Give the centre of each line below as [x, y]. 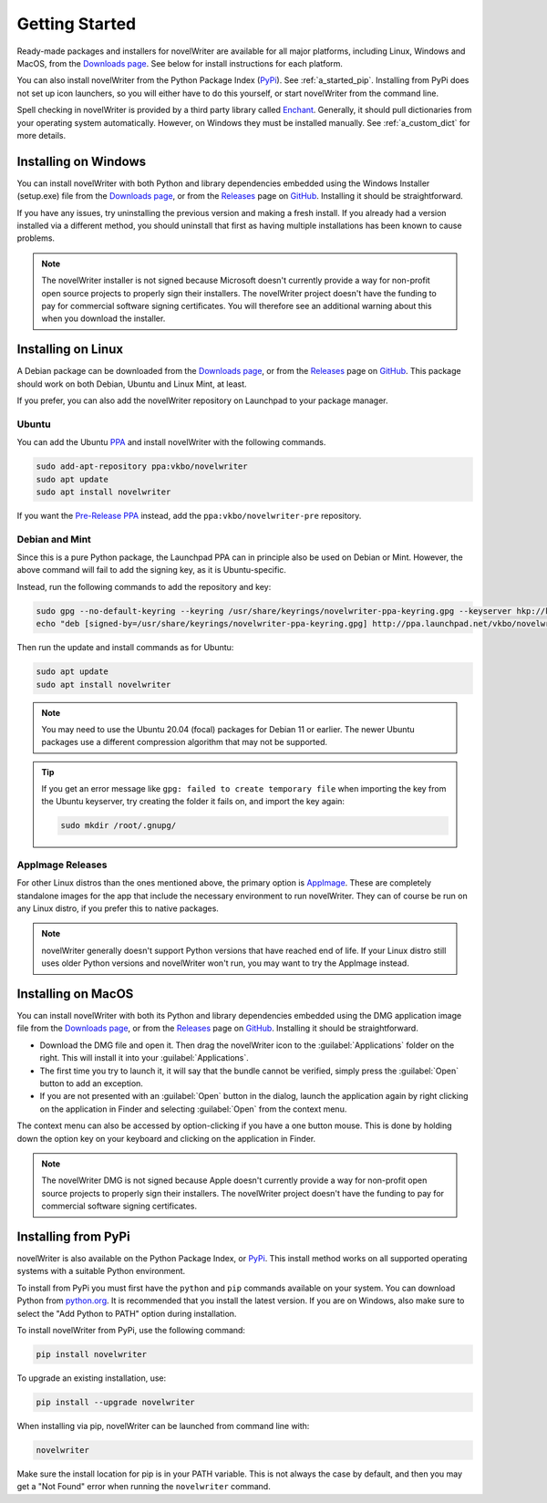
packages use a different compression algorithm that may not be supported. [185, 742]
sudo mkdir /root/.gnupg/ [119, 826]
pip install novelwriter [92, 1354]
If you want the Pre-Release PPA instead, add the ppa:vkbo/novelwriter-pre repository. [189, 515]
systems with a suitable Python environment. [101, 1271]
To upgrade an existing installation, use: [92, 1378]
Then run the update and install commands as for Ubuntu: [125, 648]
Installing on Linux [70, 350]
